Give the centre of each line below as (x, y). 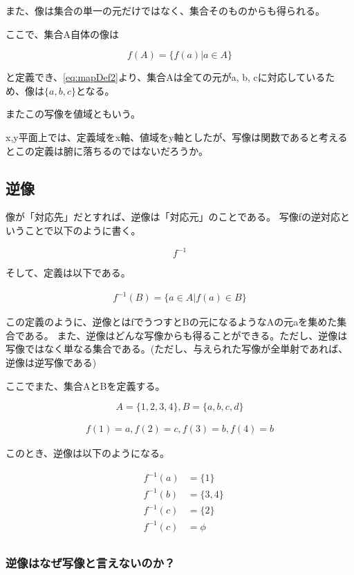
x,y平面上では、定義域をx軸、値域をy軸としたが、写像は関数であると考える (177, 136)
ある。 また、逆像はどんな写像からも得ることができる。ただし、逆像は (186, 335)
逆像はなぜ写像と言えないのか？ (91, 562)
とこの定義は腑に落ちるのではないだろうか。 (107, 150)
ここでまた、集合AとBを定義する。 (85, 385)
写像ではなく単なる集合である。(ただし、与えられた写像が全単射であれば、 (177, 349)
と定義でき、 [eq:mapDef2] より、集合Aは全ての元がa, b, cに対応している (166, 77)
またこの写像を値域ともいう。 (73, 114)
